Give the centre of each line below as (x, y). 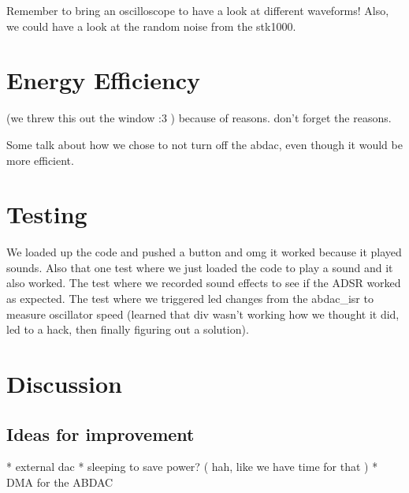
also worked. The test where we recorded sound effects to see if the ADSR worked (204, 283)
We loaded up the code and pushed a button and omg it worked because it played (204, 252)
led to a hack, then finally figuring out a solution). (128, 329)
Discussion (64, 383)
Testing (47, 214)
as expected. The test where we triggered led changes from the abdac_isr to (190, 298)
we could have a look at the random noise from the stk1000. (151, 26)
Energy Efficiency (104, 80)
